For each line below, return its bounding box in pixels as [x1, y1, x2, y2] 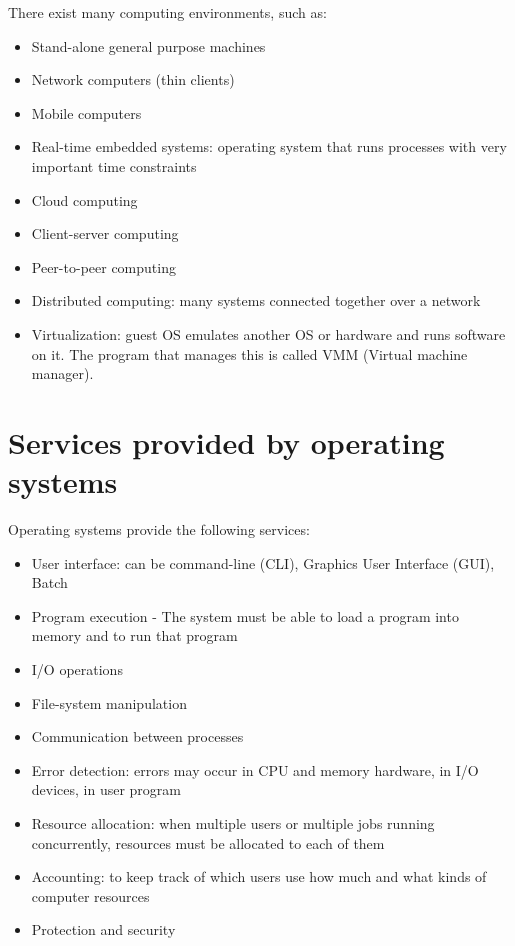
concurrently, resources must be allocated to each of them [31, 832, 385, 853]
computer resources [31, 885, 150, 906]
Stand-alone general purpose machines [31, 35, 266, 56]
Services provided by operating [8, 421, 445, 462]
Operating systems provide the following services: [8, 519, 310, 540]
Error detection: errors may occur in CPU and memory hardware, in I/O [31, 759, 479, 780]
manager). [31, 363, 94, 384]
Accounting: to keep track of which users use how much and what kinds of [31, 866, 487, 887]
